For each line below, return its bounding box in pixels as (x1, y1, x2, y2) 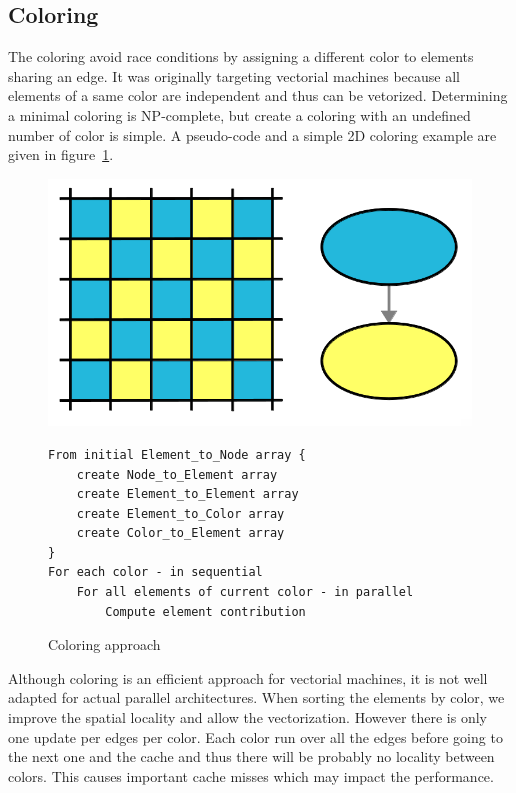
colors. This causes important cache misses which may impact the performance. (8, 765, 494, 786)
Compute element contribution (105, 604, 306, 619)
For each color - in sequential (48, 565, 263, 580)
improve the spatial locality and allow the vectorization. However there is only (8, 707, 488, 728)
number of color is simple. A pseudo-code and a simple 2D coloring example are (8, 124, 497, 145)
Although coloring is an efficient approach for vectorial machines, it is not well (8, 667, 488, 688)
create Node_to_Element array (76, 467, 278, 482)
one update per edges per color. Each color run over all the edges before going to (8, 726, 503, 747)
